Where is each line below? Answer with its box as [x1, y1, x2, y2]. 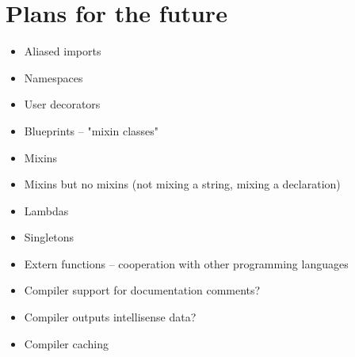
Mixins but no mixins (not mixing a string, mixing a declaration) [24, 176, 341, 192]
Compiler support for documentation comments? [24, 282, 261, 298]
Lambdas [24, 202, 69, 218]
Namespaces [24, 69, 83, 85]
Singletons [24, 229, 74, 245]
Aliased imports [24, 43, 101, 59]
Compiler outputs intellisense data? [24, 309, 197, 325]
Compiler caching [24, 335, 109, 351]
